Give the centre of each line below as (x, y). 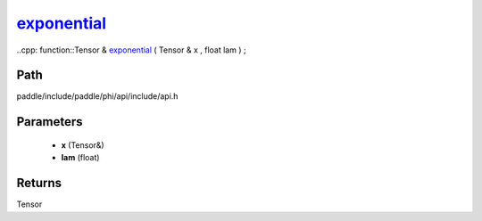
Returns (39, 183)
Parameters (50, 122)
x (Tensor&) (83, 145)
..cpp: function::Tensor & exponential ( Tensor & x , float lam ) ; (131, 50)
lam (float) (80, 158)
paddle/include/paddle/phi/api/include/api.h (97, 96)
